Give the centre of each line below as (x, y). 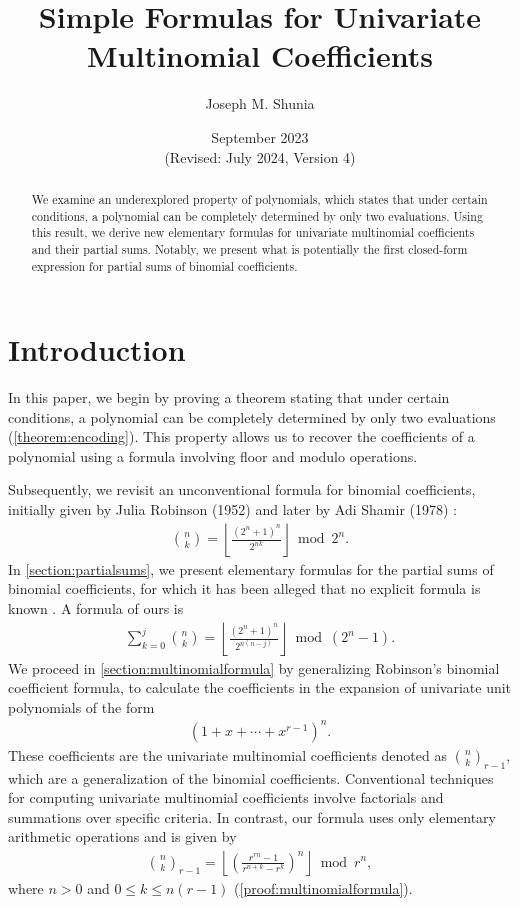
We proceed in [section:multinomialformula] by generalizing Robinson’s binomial (254, 667)
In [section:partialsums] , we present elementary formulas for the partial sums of (251, 568)
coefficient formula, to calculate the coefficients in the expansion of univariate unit (260, 687)
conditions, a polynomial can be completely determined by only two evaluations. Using (257, 215)
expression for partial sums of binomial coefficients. (164, 265)
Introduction (97, 349)
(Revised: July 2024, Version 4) (260, 156)
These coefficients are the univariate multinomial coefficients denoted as (227, 754)
